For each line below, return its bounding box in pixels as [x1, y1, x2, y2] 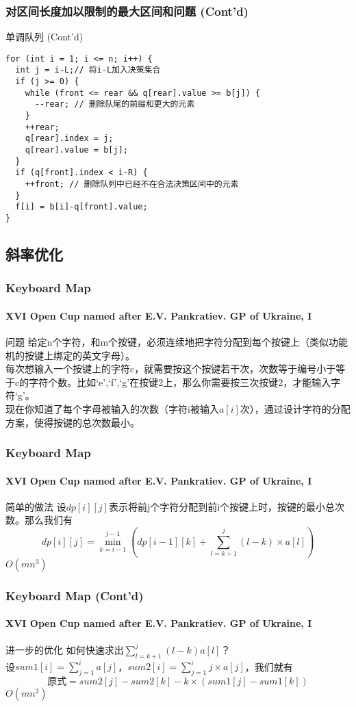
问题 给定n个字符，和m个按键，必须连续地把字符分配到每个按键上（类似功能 [5, 335, 348, 349]
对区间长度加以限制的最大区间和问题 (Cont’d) [5, 2, 249, 19]
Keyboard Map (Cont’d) [5, 587, 144, 604]
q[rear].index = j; [25, 133, 114, 144]
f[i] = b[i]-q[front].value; [15, 202, 148, 212]
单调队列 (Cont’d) [5, 29, 84, 44]
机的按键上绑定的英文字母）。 [5, 348, 135, 362]
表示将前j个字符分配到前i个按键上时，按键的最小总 [108, 499, 335, 513]
